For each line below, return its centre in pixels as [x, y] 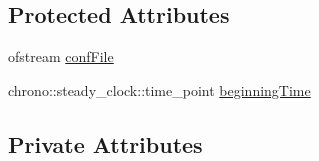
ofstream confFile [61, 56]
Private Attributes [105, 143]
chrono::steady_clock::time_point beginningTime [159, 89]
